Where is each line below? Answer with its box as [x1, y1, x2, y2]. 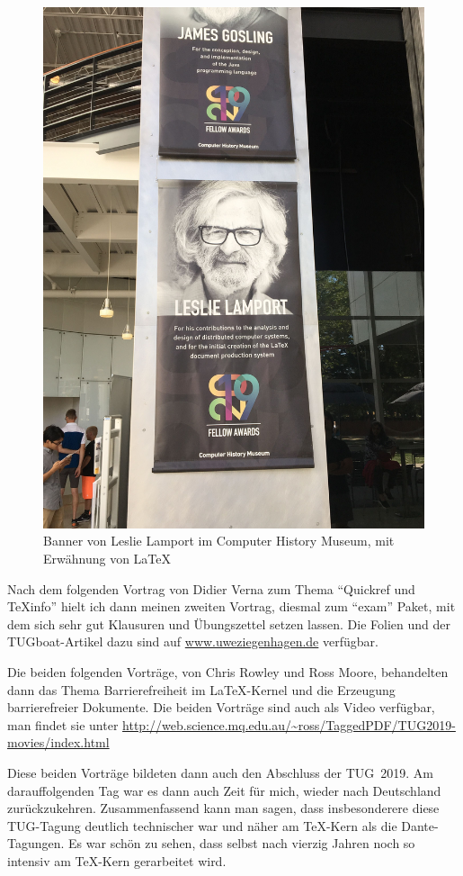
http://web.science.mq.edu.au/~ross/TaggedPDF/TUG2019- [122, 715, 456, 734]
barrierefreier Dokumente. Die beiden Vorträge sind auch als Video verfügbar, [7, 698, 435, 717]
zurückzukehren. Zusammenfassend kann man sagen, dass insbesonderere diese [7, 799, 440, 817]
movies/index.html [7, 733, 110, 752]
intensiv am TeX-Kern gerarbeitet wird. [7, 851, 227, 870]
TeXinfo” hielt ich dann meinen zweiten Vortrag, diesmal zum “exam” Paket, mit [7, 597, 456, 616]
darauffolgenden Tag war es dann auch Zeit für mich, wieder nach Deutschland [7, 781, 441, 799]
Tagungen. [7, 834, 65, 853]
